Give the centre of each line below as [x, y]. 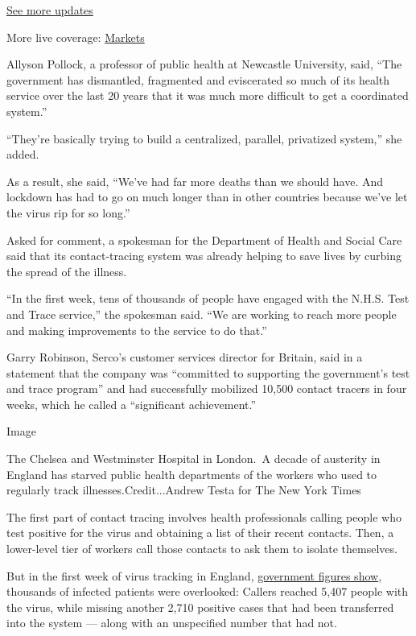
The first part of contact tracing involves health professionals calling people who [204, 516]
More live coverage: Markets [76, 37]
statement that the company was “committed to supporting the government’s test [208, 372]
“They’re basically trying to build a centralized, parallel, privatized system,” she [204, 138]
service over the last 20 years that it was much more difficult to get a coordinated [208, 95]
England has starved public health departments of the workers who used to [192, 474]
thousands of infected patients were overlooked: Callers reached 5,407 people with [207, 591]
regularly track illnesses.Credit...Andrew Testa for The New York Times [184, 490]
